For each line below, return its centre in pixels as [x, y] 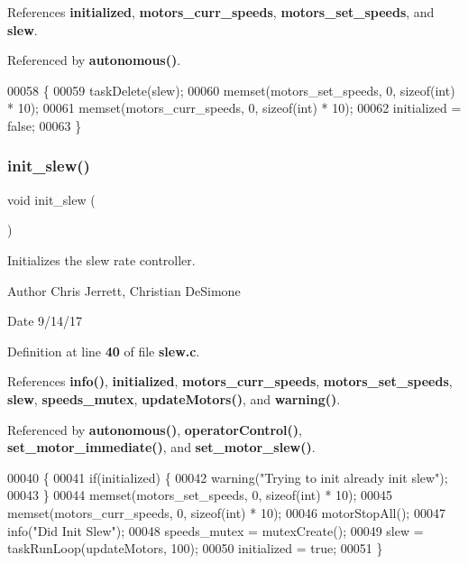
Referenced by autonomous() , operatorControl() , [155, 429]
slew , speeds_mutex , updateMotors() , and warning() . [174, 398]
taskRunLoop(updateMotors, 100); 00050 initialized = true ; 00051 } [195, 548]
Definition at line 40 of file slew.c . [104, 351]
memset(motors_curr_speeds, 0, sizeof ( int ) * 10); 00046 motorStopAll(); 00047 [226, 512]
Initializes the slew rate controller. [101, 259]
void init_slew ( [51, 199]
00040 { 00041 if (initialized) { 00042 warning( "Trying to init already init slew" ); [228, 477]
